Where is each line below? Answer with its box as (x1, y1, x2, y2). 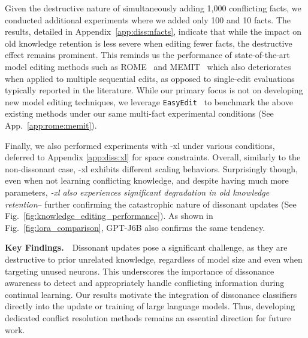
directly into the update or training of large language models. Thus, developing (5, 300, 295, 312)
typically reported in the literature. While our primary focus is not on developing (5, 84, 303, 96)
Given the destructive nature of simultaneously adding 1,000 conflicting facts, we (5, 2, 301, 14)
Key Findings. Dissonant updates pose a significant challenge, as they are (5, 241, 288, 254)
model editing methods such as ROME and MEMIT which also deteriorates (5, 60, 291, 72)
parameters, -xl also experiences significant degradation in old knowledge (5, 185, 270, 198)
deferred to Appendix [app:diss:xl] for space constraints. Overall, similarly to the (5, 151, 301, 163)
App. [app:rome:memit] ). (5, 119, 97, 131)
